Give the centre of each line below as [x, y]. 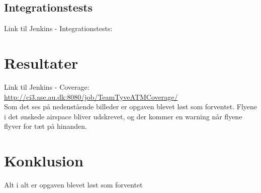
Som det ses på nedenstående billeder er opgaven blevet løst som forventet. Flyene [131, 107]
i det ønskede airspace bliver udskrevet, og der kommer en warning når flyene [123, 116]
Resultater [41, 62]
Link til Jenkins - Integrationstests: [58, 28]
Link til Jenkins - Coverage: [47, 86]
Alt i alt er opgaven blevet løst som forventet [73, 185]
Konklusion [44, 161]
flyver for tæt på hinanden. [46, 126]
